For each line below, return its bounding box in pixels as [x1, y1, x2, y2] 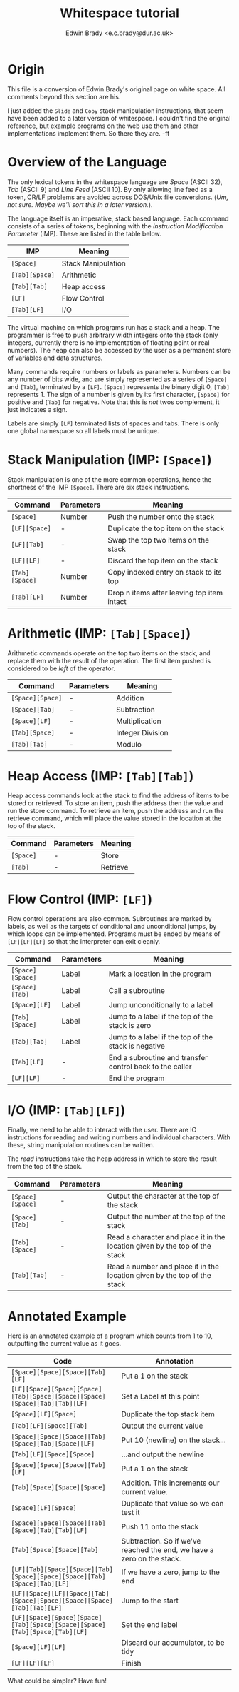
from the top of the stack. [7, 1162, 83, 1171]
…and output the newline [121, 1449, 205, 1459]
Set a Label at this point [121, 1391, 200, 1401]
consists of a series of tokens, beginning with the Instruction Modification [7, 221, 223, 230]
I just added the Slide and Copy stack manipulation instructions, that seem [7, 106, 224, 115]
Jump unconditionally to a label [108, 1000, 213, 1010]
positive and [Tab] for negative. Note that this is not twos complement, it [7, 398, 220, 406]
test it [121, 1508, 140, 1518]
